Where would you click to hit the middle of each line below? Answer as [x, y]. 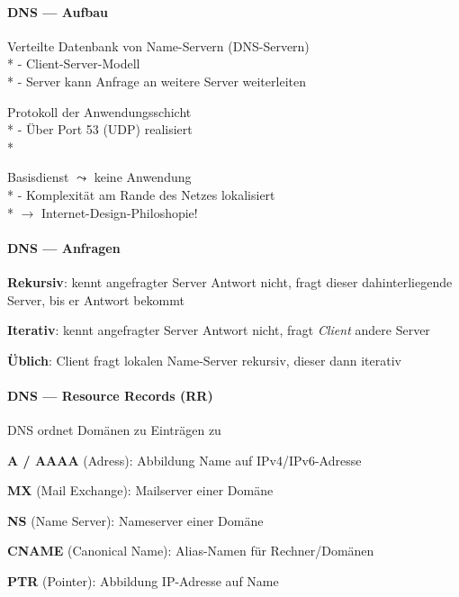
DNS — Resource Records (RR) [110, 395]
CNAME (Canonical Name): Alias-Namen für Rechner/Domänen [191, 551]
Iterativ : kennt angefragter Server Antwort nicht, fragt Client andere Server [219, 330]
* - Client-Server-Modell [74, 63]
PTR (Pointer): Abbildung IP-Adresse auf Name [143, 581]
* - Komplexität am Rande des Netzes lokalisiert [141, 194]
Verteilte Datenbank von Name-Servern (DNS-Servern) [158, 45]
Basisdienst [38, 177]
